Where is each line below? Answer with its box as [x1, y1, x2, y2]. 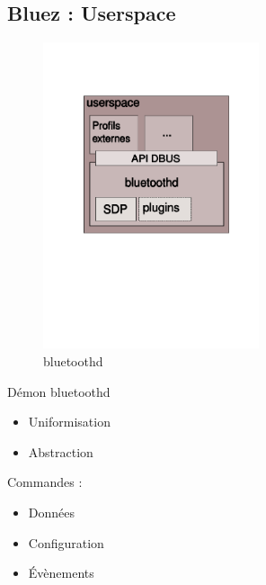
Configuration [28, 533, 104, 552]
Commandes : [7, 472, 83, 491]
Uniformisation [28, 412, 111, 431]
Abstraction [28, 442, 93, 461]
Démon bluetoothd [7, 382, 111, 400]
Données [28, 502, 75, 521]
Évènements [28, 563, 94, 582]
